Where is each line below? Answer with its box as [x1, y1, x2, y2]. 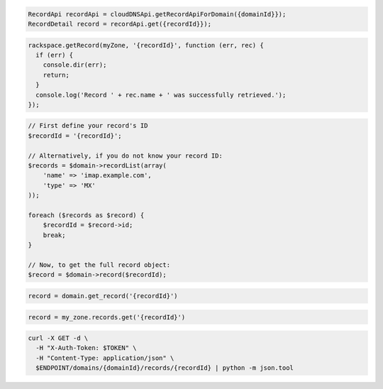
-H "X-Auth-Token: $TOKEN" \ [35, 344, 138, 352]
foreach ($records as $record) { [28, 212, 145, 219]
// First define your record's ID [28, 121, 148, 130]
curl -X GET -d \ [28, 334, 89, 342]
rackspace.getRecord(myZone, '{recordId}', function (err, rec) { [28, 41, 264, 49]
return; [43, 71, 70, 79]
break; [43, 231, 66, 239]
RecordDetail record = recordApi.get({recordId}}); [28, 20, 212, 28]
